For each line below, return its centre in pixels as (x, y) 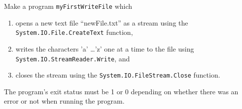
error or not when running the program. (64, 101)
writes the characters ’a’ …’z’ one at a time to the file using (105, 48)
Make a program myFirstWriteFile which (68, 6)
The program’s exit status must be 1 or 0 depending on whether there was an (121, 91)
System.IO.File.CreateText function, (74, 32)
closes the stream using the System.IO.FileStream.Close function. (118, 75)
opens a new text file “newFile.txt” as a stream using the (102, 22)
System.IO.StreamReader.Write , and (73, 58)
